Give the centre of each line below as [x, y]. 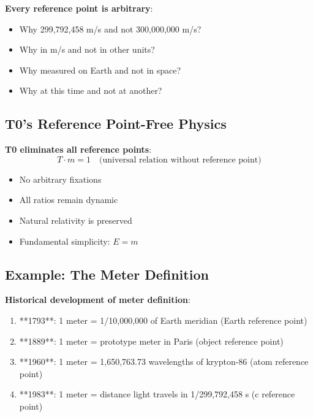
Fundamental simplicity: [65, 241]
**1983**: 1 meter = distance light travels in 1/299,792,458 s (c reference [157, 394]
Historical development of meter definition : [98, 300]
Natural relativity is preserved [76, 220]
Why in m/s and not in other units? [87, 49]
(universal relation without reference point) [180, 160]
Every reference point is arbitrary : [79, 8]
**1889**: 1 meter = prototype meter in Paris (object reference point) [151, 341]
